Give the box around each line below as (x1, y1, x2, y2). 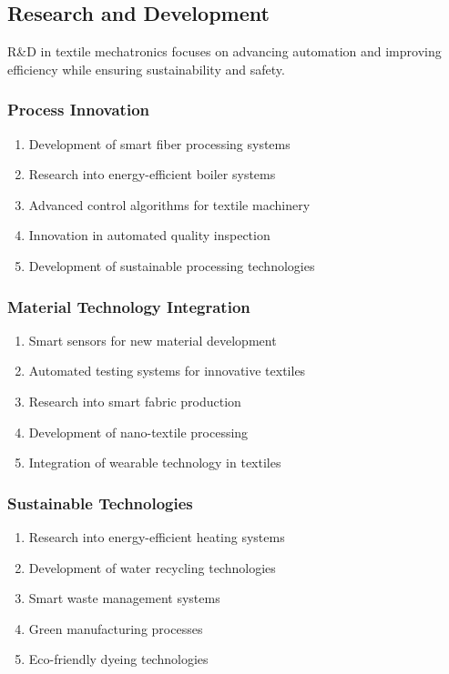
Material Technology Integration (7, 295, 250, 317)
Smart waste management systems (28, 588, 220, 608)
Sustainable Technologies (7, 491, 193, 514)
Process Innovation (7, 98, 149, 121)
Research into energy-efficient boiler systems (28, 165, 276, 184)
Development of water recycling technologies (28, 558, 276, 577)
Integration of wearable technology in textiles (28, 453, 281, 472)
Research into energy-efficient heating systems (28, 527, 285, 546)
